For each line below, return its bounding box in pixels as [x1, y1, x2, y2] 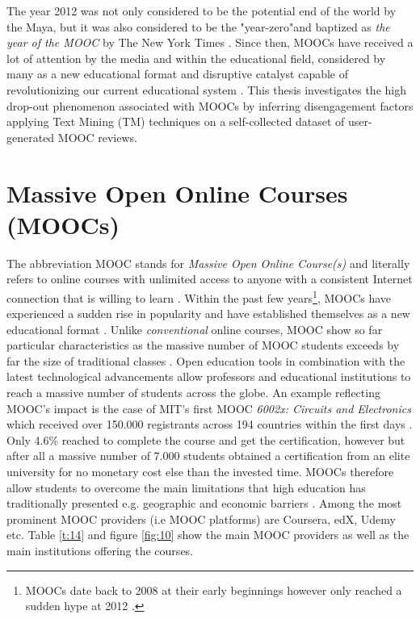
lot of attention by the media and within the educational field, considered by [6, 49, 386, 66]
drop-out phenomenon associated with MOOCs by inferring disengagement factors [6, 97, 414, 114]
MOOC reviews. [57, 128, 137, 145]
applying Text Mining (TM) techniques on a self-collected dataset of [6, 113, 345, 130]
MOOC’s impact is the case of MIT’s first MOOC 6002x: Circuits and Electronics [6, 399, 411, 416]
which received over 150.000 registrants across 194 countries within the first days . [6, 416, 413, 433]
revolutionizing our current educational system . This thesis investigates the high [6, 81, 406, 98]
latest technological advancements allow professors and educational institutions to [6, 368, 411, 385]
